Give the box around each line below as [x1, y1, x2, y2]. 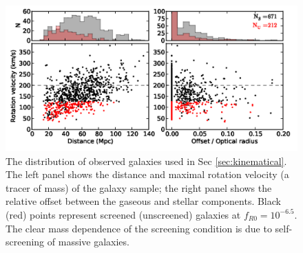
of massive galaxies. [47, 234, 129, 249]
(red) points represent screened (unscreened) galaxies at [6, 207, 241, 221]
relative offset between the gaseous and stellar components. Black [6, 194, 281, 208]
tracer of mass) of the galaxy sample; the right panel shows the [6, 180, 272, 195]
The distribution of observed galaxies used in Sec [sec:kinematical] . [6, 153, 287, 168]
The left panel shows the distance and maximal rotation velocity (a [6, 167, 289, 181]
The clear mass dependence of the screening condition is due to [6, 221, 272, 235]
